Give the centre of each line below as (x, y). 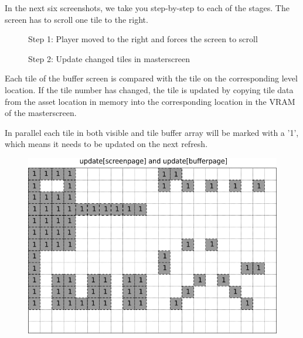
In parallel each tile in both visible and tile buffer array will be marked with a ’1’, (152, 132)
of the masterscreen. (41, 113)
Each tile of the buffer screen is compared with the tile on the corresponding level (151, 78)
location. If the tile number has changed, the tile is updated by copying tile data (149, 89)
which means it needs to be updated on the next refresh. (106, 144)
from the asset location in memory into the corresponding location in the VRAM (150, 101)
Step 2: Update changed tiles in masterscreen (109, 58)
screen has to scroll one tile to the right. (76, 19)
